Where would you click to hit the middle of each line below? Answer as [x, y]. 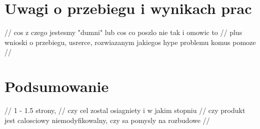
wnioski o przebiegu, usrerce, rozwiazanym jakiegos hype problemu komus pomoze [130, 42]
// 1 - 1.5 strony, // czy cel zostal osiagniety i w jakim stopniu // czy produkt [125, 110]
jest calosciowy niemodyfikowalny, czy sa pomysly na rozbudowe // [107, 120]
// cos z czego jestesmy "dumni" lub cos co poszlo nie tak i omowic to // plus [123, 32]
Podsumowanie [57, 86]
